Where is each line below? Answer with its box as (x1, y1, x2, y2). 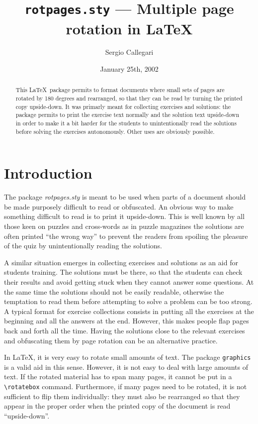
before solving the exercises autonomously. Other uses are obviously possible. (15, 127, 215, 135)
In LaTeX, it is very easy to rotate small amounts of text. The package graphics (4, 352, 251, 362)
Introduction (4, 163, 92, 183)
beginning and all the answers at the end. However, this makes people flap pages (4, 316, 249, 326)
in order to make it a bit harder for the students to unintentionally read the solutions (15, 119, 237, 127)
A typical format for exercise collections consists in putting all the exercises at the (4, 306, 254, 316)
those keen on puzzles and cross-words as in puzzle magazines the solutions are (4, 221, 244, 231)
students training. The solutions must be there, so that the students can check (4, 267, 243, 277)
